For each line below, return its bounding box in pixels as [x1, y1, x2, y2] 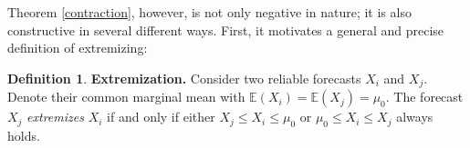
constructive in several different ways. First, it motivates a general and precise [7, 20, 444, 39]
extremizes [26, 107, 84, 126]
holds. [7, 126, 40, 145]
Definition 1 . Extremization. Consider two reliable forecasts [7, 68, 361, 87]
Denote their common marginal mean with [7, 87, 245, 106]
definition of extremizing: [7, 38, 148, 57]
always [396, 107, 433, 126]
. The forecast [385, 87, 464, 106]
